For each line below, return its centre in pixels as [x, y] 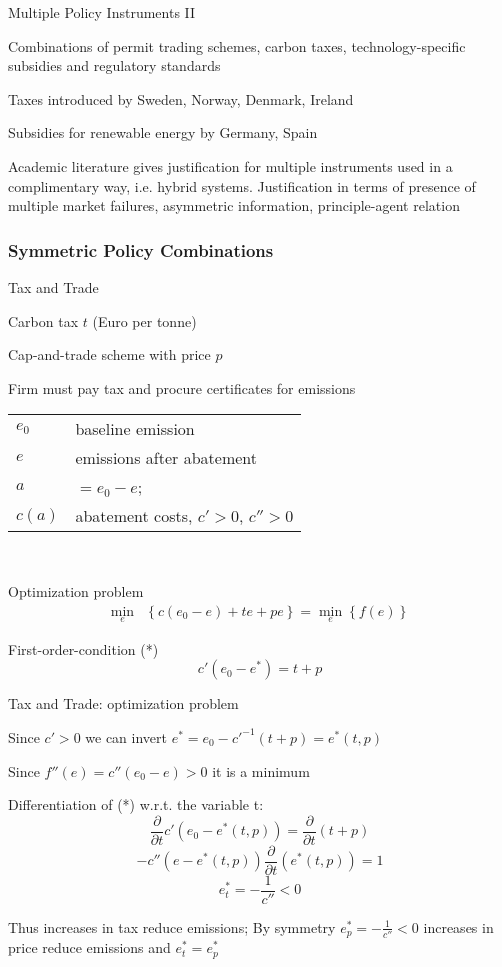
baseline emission [135, 429]
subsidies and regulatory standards [114, 65]
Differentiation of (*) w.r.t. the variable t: [136, 804]
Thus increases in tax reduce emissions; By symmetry [172, 926]
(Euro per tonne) [144, 320]
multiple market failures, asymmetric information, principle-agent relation [234, 205]
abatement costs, [134, 516]
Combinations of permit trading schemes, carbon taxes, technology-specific [237, 45]
